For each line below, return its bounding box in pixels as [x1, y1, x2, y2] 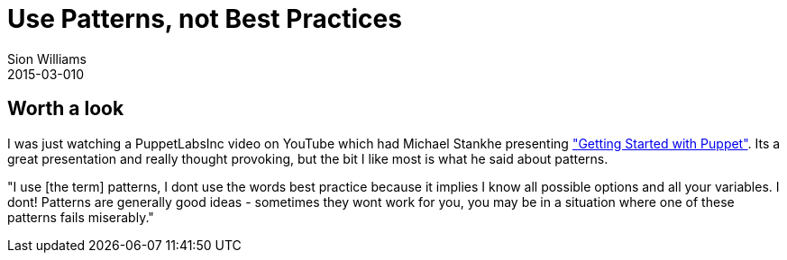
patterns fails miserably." [7, 209, 154, 225]
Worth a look [7, 97, 124, 121]
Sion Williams [7, 50, 87, 67]
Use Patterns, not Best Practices [7, 4, 402, 34]
